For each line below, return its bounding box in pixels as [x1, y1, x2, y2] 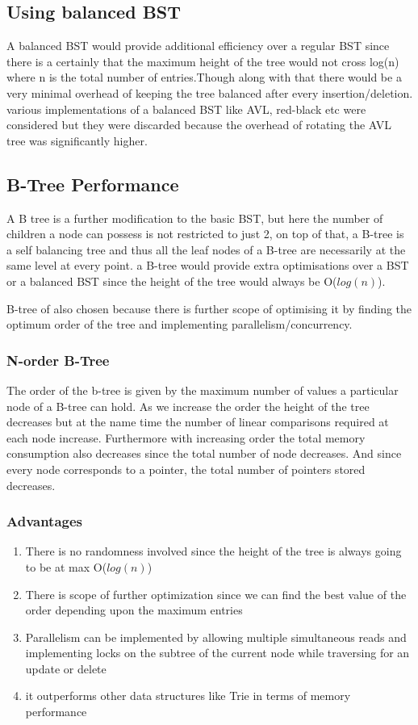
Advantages [6, 511, 83, 531]
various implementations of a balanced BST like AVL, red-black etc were [6, 100, 366, 117]
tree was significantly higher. [6, 132, 148, 149]
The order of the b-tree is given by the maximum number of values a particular [6, 381, 399, 398]
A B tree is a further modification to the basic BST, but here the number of [6, 209, 383, 226]
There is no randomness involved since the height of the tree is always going [25, 543, 402, 559]
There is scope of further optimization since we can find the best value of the [25, 585, 407, 602]
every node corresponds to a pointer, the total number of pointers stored [6, 460, 366, 477]
